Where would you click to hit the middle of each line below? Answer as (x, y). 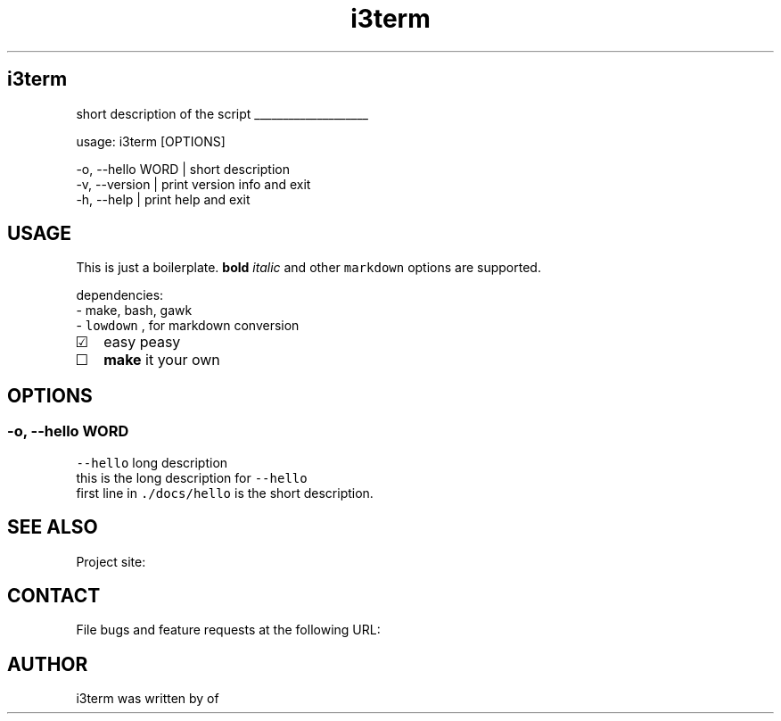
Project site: (111, 561)
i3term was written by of (148, 699)
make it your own (162, 360)
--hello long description (152, 462)
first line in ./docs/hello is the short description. (225, 493)
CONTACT (54, 595)
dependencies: (120, 295)
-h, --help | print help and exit (163, 199)
